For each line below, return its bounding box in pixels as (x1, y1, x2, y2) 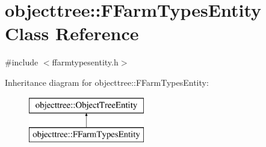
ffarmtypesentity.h (52, 56, 119, 68)
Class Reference (5, 21, 139, 46)
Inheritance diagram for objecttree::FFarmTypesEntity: (5, 76, 209, 88)
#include (5, 56, 39, 68)
